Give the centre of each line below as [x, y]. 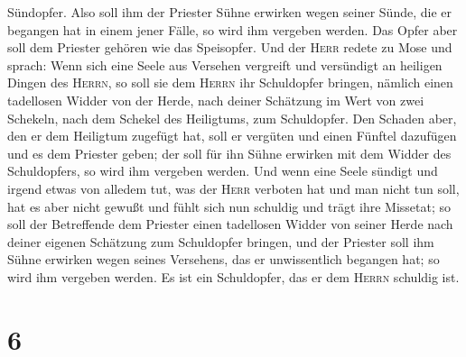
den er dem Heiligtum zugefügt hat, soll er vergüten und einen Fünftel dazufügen [232, 136]
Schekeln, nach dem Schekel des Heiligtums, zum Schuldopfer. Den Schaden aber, [232, 118]
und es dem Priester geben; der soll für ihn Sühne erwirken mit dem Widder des [229, 153]
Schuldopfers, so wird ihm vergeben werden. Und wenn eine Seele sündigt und [223, 171]
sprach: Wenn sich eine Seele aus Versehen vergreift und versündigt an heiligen [225, 64]
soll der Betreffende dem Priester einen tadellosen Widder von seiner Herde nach [230, 224]
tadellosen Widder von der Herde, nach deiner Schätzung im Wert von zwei [216, 100]
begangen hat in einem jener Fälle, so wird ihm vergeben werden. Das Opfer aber [233, 29]
